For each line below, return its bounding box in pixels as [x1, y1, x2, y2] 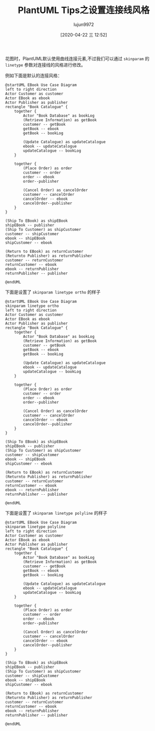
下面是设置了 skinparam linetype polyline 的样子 [5, 510, 108, 516]
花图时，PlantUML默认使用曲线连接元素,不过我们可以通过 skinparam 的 [5, 56, 150, 62]
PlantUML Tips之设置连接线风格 [17, 5, 150, 16]
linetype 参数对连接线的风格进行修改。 [5, 62, 86, 68]
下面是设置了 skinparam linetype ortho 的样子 [5, 289, 101, 295]
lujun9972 [73, 21, 94, 28]
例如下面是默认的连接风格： [5, 72, 62, 78]
